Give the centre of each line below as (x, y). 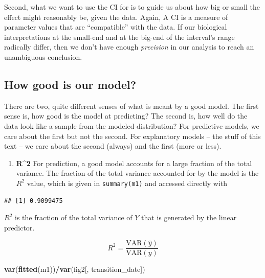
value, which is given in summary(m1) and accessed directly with (127, 183)
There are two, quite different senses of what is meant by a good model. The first (131, 106)
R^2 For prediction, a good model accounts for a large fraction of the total (134, 163)
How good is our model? (70, 84)
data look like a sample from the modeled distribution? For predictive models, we (132, 125)
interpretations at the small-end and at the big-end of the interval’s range (119, 37)
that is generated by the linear (189, 217)
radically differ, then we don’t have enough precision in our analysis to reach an (129, 47)
